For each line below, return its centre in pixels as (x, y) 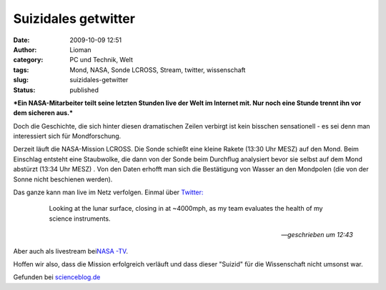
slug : (21, 80)
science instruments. (80, 219)
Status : (24, 90)
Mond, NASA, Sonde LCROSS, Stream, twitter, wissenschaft (158, 70)
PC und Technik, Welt (102, 60)
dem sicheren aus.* (43, 113)
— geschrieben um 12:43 (317, 235)
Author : (25, 49)
